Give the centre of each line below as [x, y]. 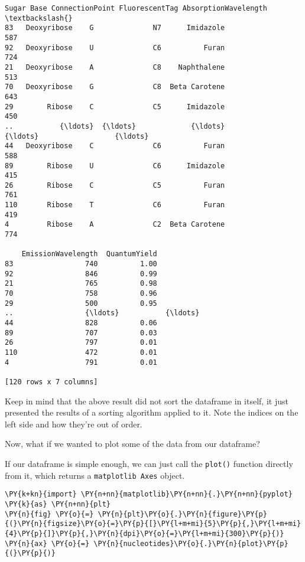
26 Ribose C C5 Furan [115, 185]
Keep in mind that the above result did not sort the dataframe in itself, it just [147, 401]
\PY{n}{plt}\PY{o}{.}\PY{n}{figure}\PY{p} [182, 514]
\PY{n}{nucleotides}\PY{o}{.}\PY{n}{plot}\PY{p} [191, 543]
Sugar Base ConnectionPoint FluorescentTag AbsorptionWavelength [136, 8]
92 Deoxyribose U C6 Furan [115, 48]
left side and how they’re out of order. [74, 424]
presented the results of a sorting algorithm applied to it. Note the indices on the [152, 412]
